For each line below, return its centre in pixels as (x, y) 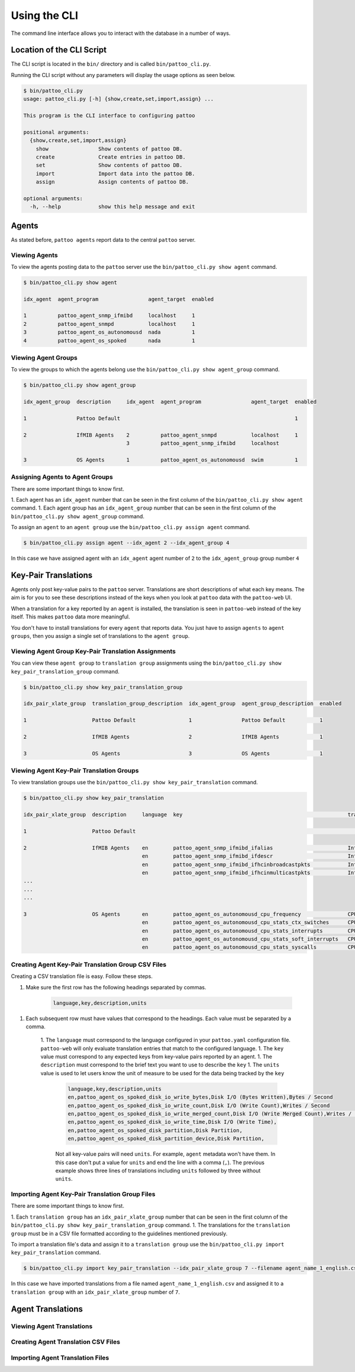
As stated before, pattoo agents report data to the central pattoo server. (103, 239)
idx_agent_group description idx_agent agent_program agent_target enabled (170, 402)
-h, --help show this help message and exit (112, 207)
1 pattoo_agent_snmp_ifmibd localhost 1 (109, 316)
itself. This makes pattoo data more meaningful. (70, 617)
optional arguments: (53, 198)
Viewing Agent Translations (52, 1326)
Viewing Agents (35, 255)
